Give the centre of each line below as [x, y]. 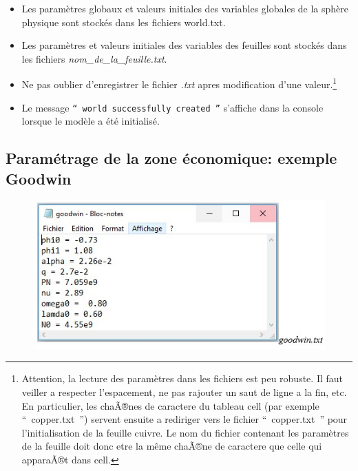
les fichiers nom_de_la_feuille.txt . [94, 58]
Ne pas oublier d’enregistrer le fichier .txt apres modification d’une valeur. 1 [179, 83]
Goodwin [39, 178]
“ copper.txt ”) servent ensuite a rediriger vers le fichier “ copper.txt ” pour [185, 419]
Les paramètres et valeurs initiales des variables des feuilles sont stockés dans [184, 45]
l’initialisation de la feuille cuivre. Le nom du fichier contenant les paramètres [185, 432]
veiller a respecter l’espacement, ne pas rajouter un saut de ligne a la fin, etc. [184, 392]
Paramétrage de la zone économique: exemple [171, 158]
